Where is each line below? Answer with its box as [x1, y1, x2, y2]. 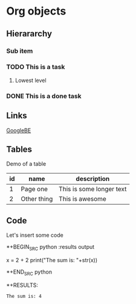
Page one [21, 185, 48, 194]
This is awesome [58, 195, 107, 203]
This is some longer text [58, 185, 127, 194]
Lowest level [15, 76, 47, 84]
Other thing [21, 195, 53, 203]
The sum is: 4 [6, 293, 42, 299]
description [76, 175, 110, 183]
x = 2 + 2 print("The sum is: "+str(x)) [6, 256, 98, 263]
